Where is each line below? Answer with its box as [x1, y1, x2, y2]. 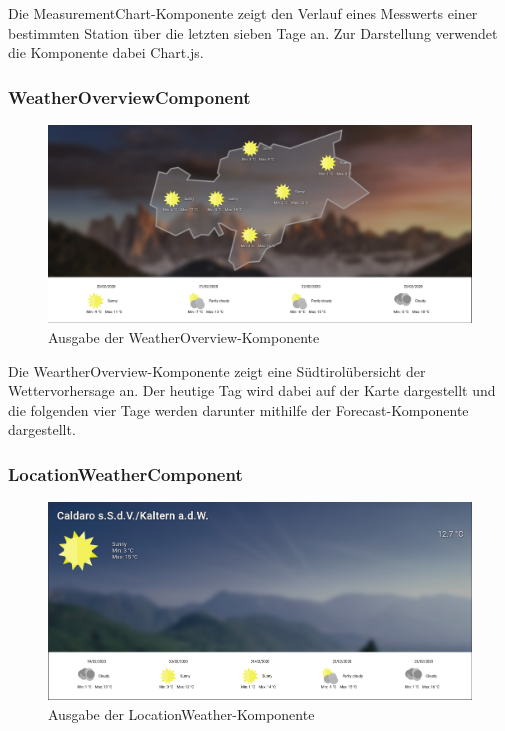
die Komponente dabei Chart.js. [8, 42, 204, 63]
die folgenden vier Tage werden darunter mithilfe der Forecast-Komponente [8, 399, 469, 420]
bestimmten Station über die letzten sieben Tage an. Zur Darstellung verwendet [8, 22, 498, 43]
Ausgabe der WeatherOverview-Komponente [48, 326, 320, 347]
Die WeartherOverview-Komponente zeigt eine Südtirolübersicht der [8, 360, 426, 381]
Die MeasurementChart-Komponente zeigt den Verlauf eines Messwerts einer [8, 3, 478, 23]
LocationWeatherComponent [8, 461, 243, 486]
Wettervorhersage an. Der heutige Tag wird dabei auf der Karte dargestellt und [8, 380, 496, 401]
